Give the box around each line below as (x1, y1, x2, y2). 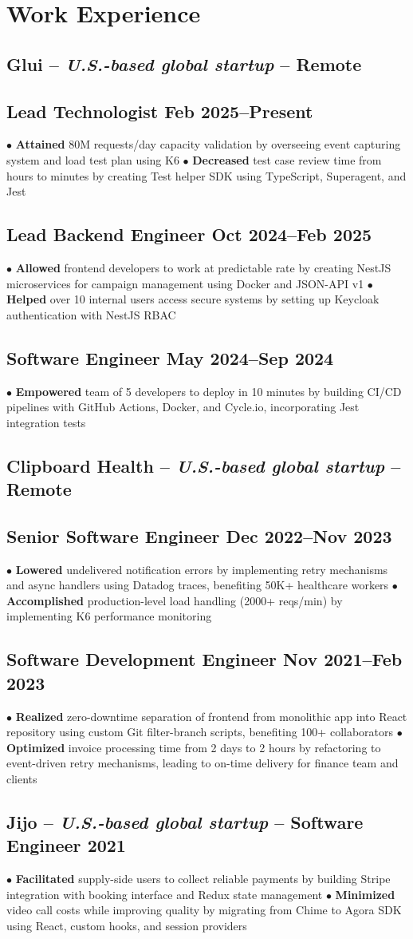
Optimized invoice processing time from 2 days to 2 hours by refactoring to (6, 739, 381, 755)
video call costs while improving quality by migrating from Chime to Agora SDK (6, 901, 402, 918)
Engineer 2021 (6, 833, 126, 858)
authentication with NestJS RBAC (6, 306, 176, 323)
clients (6, 771, 37, 787)
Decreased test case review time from (192, 151, 382, 168)
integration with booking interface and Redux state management (6, 886, 323, 902)
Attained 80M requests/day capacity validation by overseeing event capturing (15, 136, 401, 153)
